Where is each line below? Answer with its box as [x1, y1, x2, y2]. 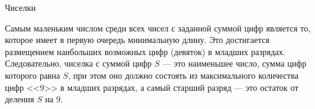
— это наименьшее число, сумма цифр [162, 57, 306, 70]
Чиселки [5, 1, 36, 13]
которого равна [5, 68, 60, 81]
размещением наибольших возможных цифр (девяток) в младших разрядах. [5, 45, 286, 58]
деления [5, 93, 34, 105]
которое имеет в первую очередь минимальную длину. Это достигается [5, 33, 270, 46]
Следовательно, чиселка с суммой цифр [5, 57, 152, 70]
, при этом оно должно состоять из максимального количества [68, 68, 299, 81]
